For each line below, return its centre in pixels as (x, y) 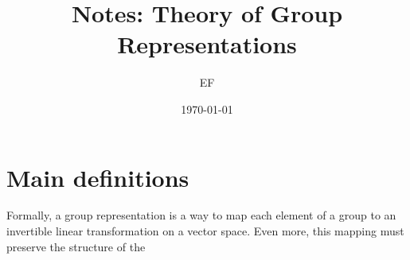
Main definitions (98, 177)
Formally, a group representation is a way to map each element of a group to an (201, 215)
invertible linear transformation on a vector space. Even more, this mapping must (205, 231)
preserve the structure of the (76, 246)
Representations (207, 44)
